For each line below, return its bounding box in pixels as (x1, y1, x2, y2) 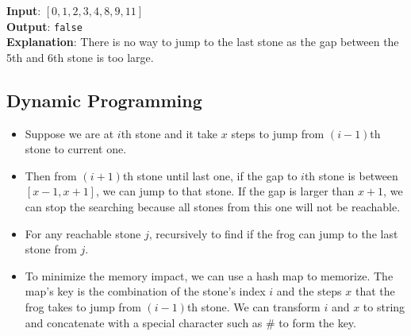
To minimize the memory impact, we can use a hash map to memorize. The (25, 267, 394, 284)
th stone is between (304, 167, 398, 183)
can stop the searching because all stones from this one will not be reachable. (25, 199, 401, 215)
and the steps (276, 283, 342, 299)
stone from (25, 241, 77, 257)
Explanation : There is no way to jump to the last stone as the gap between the (6, 33, 399, 50)
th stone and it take (121, 125, 218, 141)
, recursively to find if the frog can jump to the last (148, 225, 398, 241)
